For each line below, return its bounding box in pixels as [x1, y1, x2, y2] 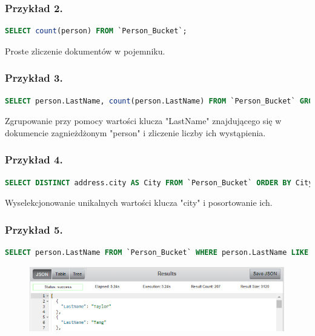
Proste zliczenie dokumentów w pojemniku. [5, 44, 165, 57]
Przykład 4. [5, 152, 63, 167]
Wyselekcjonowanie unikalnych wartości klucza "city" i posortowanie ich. [5, 196, 273, 209]
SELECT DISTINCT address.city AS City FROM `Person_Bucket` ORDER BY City [5, 178, 313, 187]
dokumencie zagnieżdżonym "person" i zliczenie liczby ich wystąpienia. [5, 126, 266, 139]
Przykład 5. [5, 222, 63, 237]
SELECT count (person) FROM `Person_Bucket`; [5, 27, 187, 36]
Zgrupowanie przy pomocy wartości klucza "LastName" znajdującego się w [5, 114, 282, 127]
